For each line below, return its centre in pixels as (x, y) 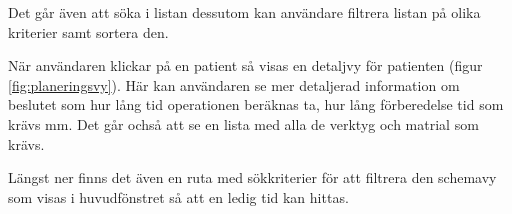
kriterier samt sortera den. (88, 31)
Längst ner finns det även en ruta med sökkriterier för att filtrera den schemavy (252, 177)
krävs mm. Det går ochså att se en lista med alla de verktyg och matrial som (243, 123)
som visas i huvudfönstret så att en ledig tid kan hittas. (178, 196)
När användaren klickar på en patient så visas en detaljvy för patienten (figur (245, 65)
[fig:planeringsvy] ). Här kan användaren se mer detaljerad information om (234, 84)
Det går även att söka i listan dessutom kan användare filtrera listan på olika (244, 12)
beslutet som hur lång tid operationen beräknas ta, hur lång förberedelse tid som (256, 104)
